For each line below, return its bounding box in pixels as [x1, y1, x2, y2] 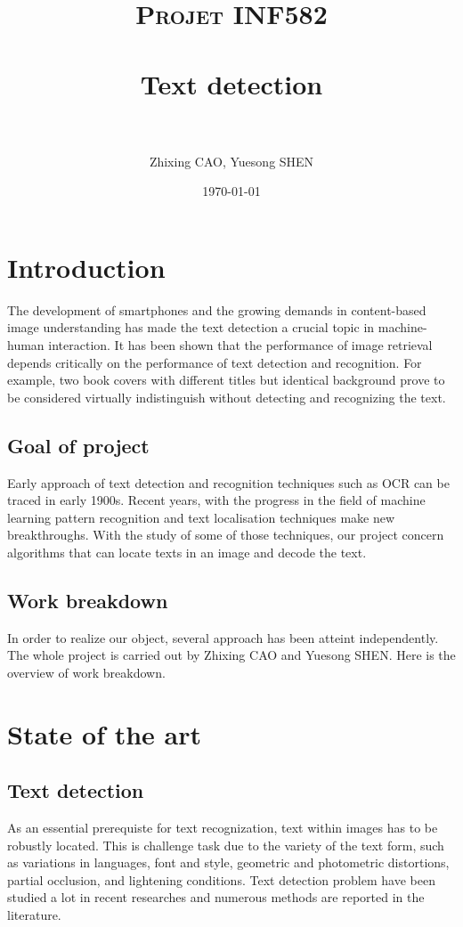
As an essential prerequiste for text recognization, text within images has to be [7, 818, 438, 837]
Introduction [7, 248, 166, 285]
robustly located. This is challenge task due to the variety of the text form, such [7, 835, 444, 854]
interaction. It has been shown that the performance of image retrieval [48, 336, 433, 354]
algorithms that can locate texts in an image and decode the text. [7, 542, 367, 561]
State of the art [7, 715, 202, 752]
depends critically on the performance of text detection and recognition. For [7, 353, 422, 371]
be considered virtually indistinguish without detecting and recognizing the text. [7, 387, 446, 406]
